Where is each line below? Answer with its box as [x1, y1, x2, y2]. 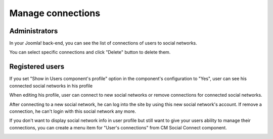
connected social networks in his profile [9, 83, 93, 89]
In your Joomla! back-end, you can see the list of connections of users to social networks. [9, 40, 197, 46]
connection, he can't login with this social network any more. [9, 108, 136, 114]
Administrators [9, 27, 58, 35]
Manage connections [9, 8, 101, 19]
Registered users [9, 62, 65, 71]
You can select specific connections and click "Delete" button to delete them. [9, 49, 171, 55]
